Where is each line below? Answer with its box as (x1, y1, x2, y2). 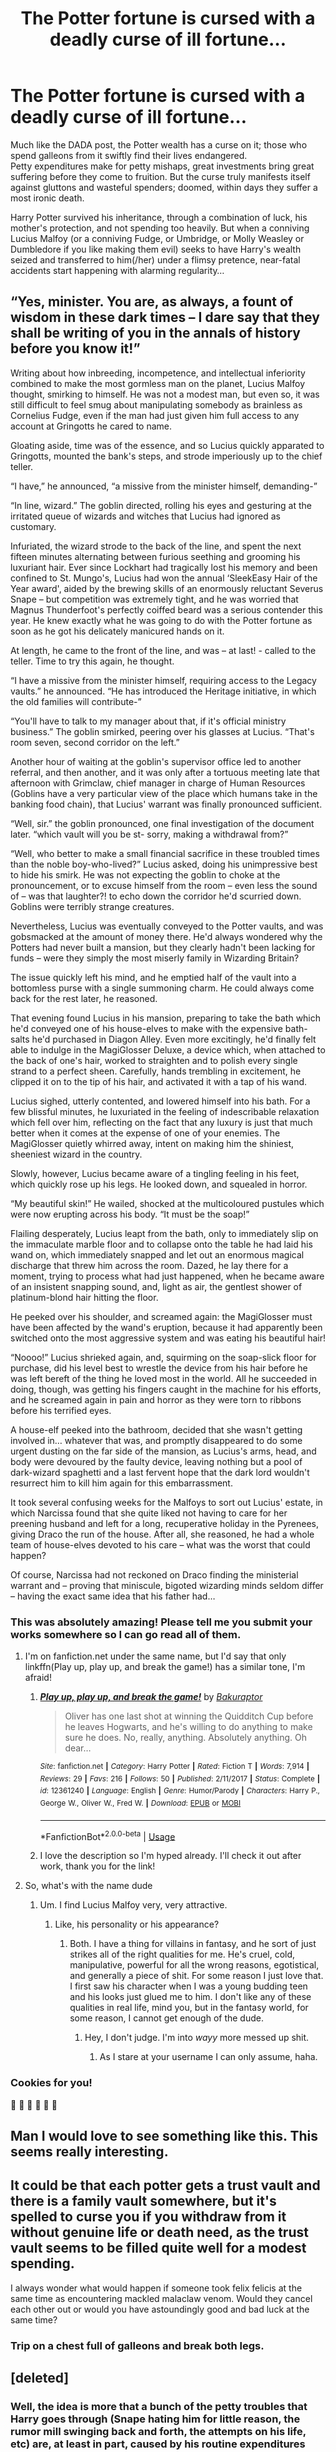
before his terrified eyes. (10, 1404, 112, 1416)
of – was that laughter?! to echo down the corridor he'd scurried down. (10, 890, 302, 902)
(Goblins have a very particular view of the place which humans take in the (10, 787, 318, 799)
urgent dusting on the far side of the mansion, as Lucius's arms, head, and (10, 1445, 317, 1457)
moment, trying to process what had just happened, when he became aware (10, 1270, 325, 1282)
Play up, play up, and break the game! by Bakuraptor (39, 1691, 263, 1703)
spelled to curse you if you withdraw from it (10, 2208, 287, 2226)
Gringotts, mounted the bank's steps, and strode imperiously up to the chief (10, 450, 323, 462)
